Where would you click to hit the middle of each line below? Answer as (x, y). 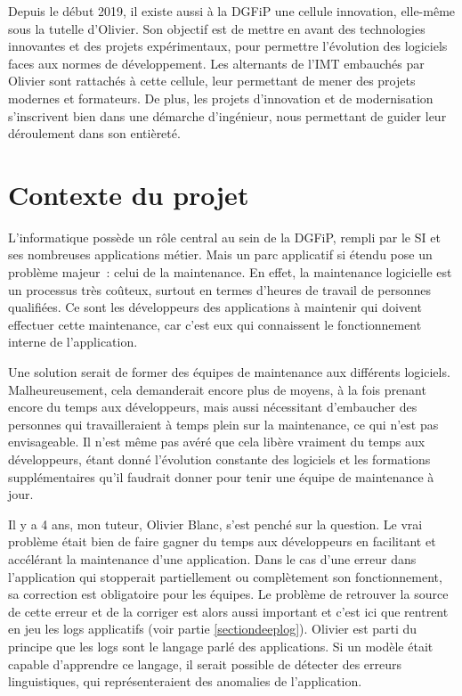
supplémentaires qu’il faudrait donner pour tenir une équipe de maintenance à (221, 476)
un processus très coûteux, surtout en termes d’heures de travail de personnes (219, 289)
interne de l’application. (73, 342)
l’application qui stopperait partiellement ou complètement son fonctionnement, (225, 576)
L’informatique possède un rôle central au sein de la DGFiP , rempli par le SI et (224, 237)
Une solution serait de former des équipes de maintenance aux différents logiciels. (229, 372)
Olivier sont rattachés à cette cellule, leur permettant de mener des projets (212, 81)
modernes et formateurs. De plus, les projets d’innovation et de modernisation (221, 98)
